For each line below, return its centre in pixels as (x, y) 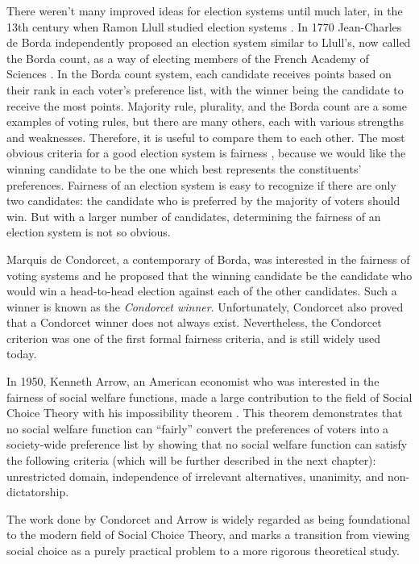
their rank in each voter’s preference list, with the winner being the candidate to (205, 89)
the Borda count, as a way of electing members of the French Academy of (188, 58)
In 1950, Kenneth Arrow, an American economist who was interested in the (193, 381)
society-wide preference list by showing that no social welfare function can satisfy (207, 444)
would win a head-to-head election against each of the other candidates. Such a (202, 291)
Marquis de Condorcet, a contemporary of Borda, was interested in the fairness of (208, 259)
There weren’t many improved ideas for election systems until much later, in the (205, 10)
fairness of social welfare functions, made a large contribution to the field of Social (209, 397)
